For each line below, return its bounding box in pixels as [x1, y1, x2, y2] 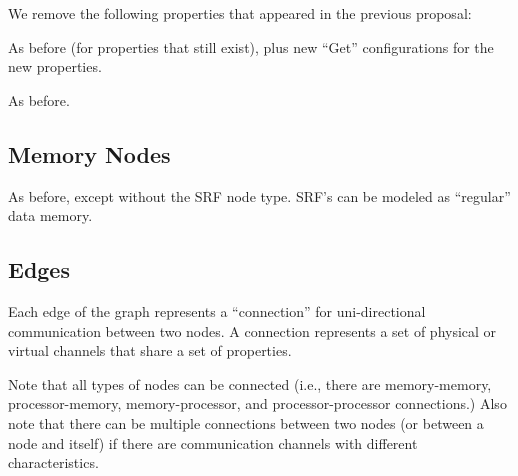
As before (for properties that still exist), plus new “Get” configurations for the [8, 36, 494, 57]
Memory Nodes [8, 138, 171, 169]
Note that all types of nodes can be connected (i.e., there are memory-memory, [8, 373, 492, 394]
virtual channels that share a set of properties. [8, 340, 292, 361]
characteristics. [8, 452, 99, 473]
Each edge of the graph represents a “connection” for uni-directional [8, 300, 426, 321]
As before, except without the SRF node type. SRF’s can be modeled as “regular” [8, 185, 511, 206]
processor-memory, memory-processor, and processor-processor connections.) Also [8, 393, 507, 414]
